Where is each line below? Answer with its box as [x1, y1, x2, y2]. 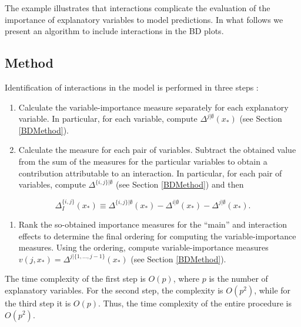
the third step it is [5, 296, 71, 309]
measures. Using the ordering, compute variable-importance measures [18, 241, 269, 253]
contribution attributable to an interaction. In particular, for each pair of [18, 166, 282, 179]
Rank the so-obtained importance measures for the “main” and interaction [18, 218, 287, 230]
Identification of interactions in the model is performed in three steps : [5, 81, 259, 93]
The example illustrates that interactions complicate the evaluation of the [5, 2, 270, 14]
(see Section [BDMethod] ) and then [115, 178, 244, 191]
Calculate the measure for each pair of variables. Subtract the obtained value [18, 144, 296, 156]
